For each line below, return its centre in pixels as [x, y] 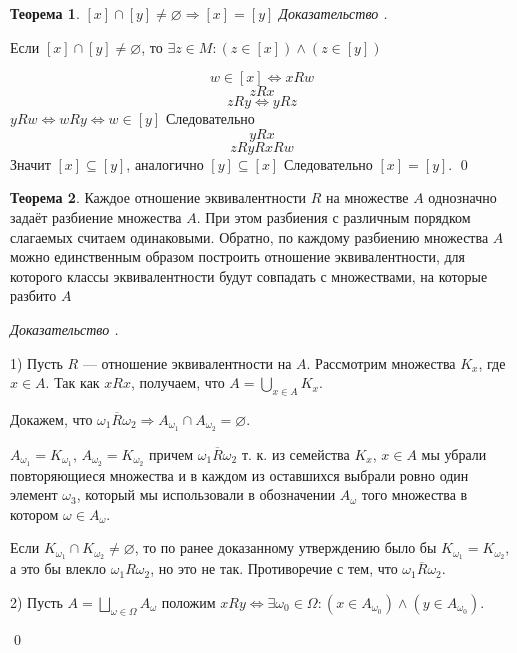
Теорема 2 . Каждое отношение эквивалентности [158, 197]
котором [34, 513]
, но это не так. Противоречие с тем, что [274, 568]
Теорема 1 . [45, 13]
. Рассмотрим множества [381, 362]
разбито [33, 295]
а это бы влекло [58, 568]
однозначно [462, 197]
